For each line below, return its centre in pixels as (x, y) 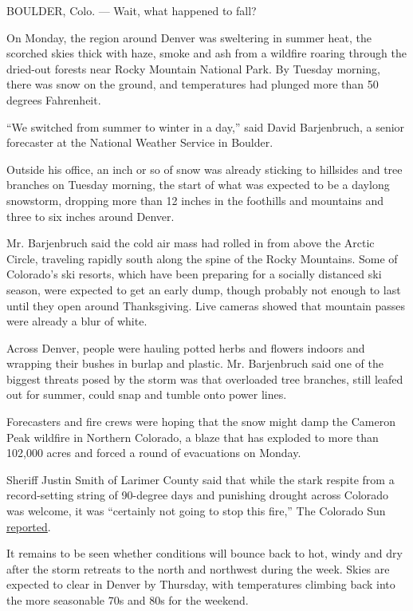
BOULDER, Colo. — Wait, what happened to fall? (132, 10)
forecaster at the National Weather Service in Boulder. (140, 142)
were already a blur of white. (77, 321)
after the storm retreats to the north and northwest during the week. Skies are (198, 568)
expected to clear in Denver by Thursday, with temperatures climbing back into (201, 584)
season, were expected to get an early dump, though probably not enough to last (204, 289)
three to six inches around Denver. (90, 216)
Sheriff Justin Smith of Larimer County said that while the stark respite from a (201, 479)
